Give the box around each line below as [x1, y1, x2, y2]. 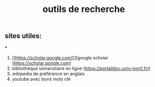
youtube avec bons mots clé [12, 76, 71, 82]
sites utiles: [5, 31, 42, 40]
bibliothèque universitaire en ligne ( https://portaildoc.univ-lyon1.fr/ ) [12, 65, 151, 71]
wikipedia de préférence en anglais [12, 70, 85, 76]
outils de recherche [42, 3, 125, 15]
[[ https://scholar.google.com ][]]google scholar [12, 54, 108, 60]
